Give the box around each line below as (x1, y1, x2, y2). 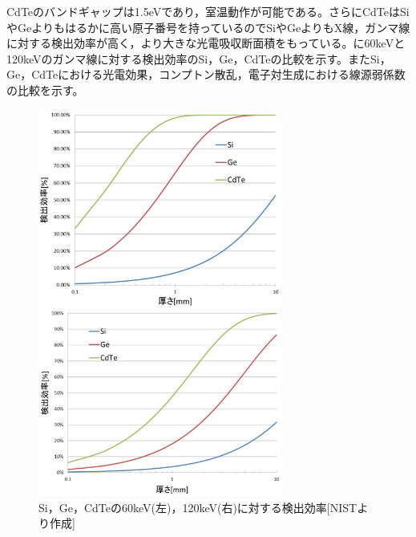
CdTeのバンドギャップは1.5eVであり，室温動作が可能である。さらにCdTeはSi (6, 3, 410, 19)
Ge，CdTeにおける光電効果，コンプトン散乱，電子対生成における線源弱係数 (6, 66, 406, 83)
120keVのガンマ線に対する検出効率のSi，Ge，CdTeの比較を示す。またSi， (6, 50, 391, 67)
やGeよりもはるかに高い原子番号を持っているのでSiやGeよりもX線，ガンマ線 (6, 18, 410, 35)
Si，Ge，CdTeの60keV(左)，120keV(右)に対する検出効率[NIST (38, 498, 357, 515)
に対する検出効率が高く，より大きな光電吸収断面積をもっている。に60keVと (6, 35, 406, 51)
